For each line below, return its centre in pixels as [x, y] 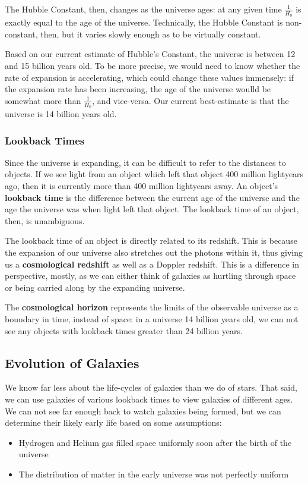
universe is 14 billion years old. [61, 114]
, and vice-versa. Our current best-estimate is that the [190, 100]
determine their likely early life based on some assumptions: [113, 422]
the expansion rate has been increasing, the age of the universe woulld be [138, 89]
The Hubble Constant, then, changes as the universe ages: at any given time [143, 9]
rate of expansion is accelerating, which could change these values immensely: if [149, 77]
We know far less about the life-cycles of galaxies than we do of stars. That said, [151, 387]
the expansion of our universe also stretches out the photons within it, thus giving [154, 252]
